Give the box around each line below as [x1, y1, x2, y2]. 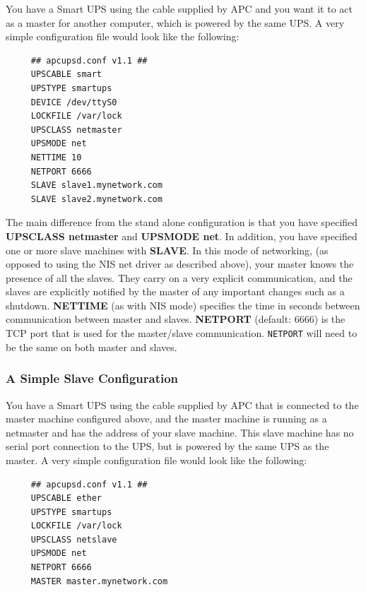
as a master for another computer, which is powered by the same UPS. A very [6, 15, 345, 30]
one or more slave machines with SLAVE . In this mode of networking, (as [6, 242, 329, 257]
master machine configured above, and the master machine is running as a [6, 411, 327, 426]
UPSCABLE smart [30, 69, 102, 80]
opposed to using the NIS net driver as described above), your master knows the [6, 256, 354, 271]
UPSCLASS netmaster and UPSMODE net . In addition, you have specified [6, 228, 358, 243]
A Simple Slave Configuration [6, 369, 179, 387]
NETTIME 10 [30, 152, 82, 162]
